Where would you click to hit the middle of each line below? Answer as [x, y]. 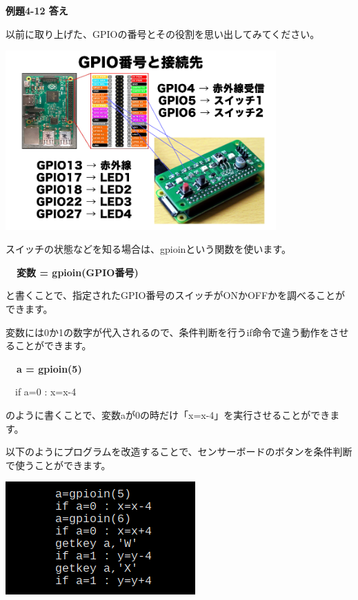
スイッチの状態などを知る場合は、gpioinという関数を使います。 [148, 249]
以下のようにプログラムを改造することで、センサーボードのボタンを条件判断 [179, 452]
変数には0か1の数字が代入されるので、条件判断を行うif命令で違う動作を [168, 332]
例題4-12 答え [37, 10]
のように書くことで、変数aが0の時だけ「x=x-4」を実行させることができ [168, 414]
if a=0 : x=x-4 [46, 392]
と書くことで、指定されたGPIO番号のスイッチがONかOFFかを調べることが [176, 295]
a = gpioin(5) [49, 368]
